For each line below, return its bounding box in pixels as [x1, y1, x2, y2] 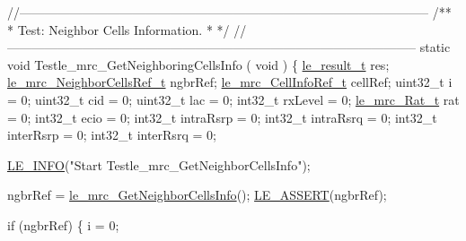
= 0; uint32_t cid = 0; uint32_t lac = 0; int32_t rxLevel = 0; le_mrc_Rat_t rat [7, 90, 460, 108]
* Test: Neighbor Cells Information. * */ [7, 20, 230, 39]
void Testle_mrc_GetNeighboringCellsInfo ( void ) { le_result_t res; [7, 55, 390, 73]
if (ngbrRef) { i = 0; [7, 215, 119, 234]
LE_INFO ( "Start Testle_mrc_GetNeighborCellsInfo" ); [7, 155, 311, 174]
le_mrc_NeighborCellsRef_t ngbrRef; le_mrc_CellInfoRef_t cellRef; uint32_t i [7, 73, 453, 91]
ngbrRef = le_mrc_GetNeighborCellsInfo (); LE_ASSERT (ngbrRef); [7, 185, 387, 204]
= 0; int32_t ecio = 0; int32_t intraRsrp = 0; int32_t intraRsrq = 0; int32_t [7, 108, 437, 126]
